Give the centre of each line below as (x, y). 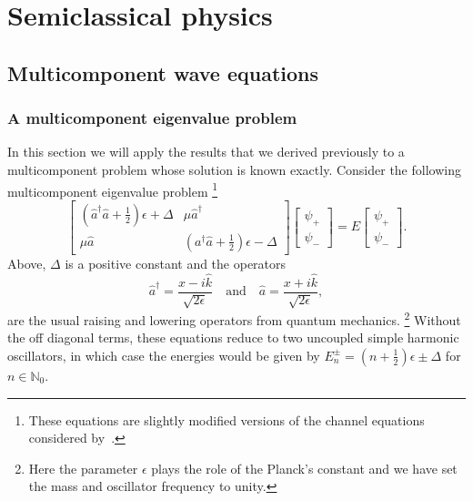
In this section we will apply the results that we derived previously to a (206, 152)
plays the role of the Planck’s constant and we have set (304, 468)
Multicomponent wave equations (163, 72)
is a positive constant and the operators (176, 263)
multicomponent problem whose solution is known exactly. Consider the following (234, 169)
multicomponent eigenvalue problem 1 (113, 189)
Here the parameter (83, 468)
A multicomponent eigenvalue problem (152, 118)
